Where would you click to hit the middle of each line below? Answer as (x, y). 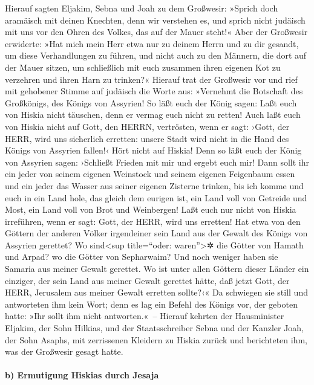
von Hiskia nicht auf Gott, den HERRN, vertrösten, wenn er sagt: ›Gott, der (147, 126)
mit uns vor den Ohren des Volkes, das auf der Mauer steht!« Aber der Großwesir (156, 32)
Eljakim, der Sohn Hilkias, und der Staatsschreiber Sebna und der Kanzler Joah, (155, 328)
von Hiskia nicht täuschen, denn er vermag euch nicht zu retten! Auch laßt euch (153, 115)
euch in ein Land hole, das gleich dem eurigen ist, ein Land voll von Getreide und (156, 197)
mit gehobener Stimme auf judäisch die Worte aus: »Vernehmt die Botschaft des (154, 91)
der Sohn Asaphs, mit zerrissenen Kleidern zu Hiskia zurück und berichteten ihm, (156, 339)
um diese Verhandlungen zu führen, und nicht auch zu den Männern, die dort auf (156, 55)
